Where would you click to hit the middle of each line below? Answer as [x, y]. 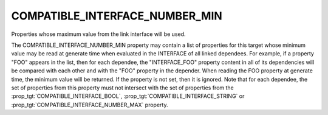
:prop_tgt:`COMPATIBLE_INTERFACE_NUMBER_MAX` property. [90, 105]
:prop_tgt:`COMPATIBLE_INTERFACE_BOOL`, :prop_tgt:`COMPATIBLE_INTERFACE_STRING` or [128, 96]
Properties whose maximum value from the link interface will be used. [98, 34]
